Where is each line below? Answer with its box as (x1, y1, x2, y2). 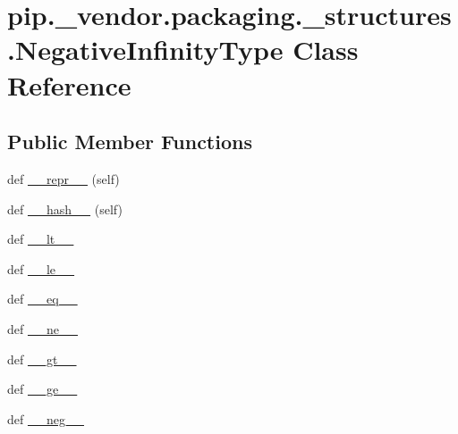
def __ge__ (7, 380, 78, 398)
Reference (7, 66, 131, 103)
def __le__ (7, 259, 75, 278)
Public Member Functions (7, 128, 252, 155)
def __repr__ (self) (7, 169, 120, 188)
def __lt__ (7, 230, 74, 248)
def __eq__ (7, 289, 78, 308)
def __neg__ (7, 409, 84, 428)
